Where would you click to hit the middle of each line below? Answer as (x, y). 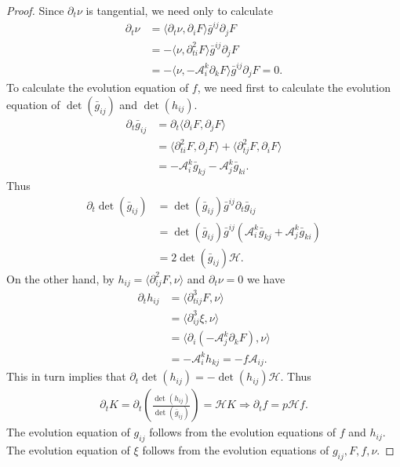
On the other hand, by (60, 278)
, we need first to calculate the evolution (294, 88)
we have (266, 278)
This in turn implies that (66, 376)
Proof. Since (35, 10)
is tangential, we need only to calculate (179, 10)
